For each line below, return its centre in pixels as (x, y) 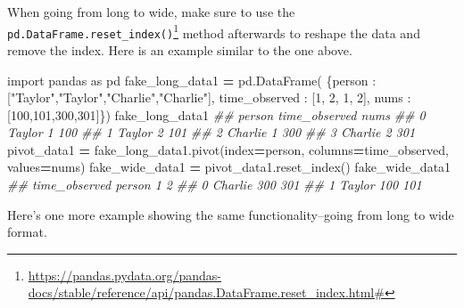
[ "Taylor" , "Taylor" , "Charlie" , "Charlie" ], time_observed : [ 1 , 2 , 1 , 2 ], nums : (209, 97)
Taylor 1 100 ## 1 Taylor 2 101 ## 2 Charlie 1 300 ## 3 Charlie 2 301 (211, 132)
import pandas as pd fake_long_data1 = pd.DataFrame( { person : (192, 80)
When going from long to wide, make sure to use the (151, 12)
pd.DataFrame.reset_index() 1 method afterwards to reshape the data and (214, 31)
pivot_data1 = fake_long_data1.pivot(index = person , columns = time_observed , (228, 149)
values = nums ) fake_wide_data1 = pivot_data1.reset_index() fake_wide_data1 (229, 167)
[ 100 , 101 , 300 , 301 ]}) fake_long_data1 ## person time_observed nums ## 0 (216, 114)
